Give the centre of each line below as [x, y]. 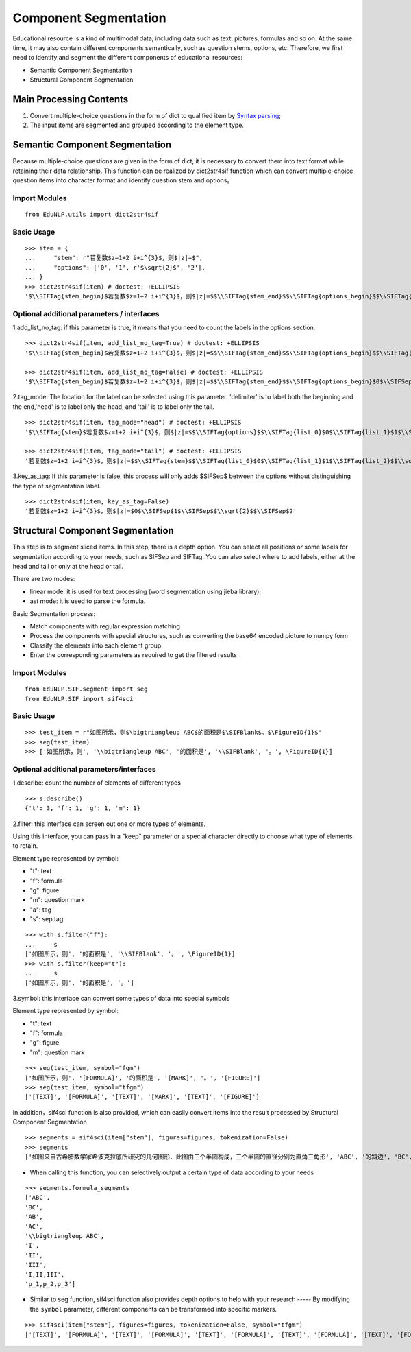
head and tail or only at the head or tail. [68, 567]
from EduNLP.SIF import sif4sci [79, 699]
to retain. [25, 846]
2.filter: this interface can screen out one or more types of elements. [109, 824]
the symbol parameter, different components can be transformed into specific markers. [153, 1309]
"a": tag [40, 910]
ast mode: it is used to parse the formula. [88, 601]
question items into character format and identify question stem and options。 [123, 180]
